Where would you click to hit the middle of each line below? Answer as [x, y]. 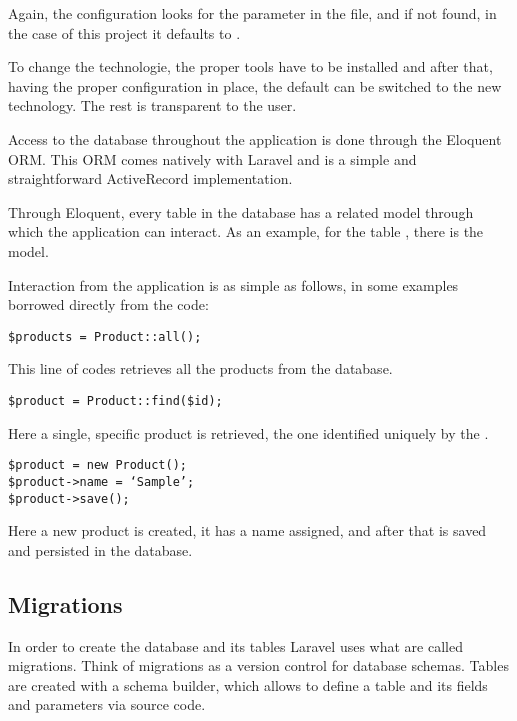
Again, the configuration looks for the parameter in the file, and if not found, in [252, 13]
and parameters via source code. [107, 704]
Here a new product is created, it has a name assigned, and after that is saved [247, 530]
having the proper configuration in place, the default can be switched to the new [255, 85]
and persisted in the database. [100, 549]
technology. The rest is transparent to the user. [152, 105]
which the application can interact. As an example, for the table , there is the [246, 231]
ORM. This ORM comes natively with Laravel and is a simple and [212, 158]
